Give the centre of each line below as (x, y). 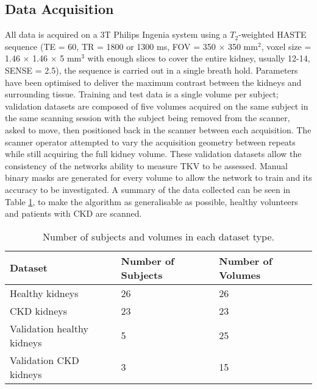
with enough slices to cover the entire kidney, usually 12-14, (199, 58)
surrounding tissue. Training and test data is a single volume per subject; (142, 94)
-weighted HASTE (272, 34)
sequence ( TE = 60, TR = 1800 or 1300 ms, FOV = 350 (110, 46)
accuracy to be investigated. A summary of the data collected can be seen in (148, 189)
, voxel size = (286, 46)
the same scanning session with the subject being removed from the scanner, (148, 118)
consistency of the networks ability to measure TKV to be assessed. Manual (146, 165)
